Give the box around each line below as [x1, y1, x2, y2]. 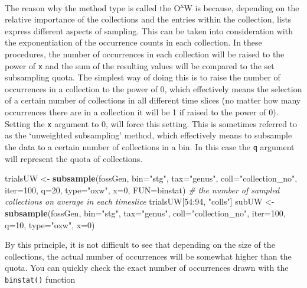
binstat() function [5, 273, 76, 285]
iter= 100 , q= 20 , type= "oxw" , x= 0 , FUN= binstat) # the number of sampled [5, 183, 280, 196]
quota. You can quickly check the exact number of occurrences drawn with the [5, 261, 289, 274]
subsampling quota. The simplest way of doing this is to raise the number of [5, 71, 280, 83]
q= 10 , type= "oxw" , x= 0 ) [5, 218, 95, 231]
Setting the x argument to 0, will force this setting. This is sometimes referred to [5, 117, 298, 130]
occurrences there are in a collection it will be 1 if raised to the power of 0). [5, 106, 279, 118]
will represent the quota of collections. [5, 152, 143, 164]
